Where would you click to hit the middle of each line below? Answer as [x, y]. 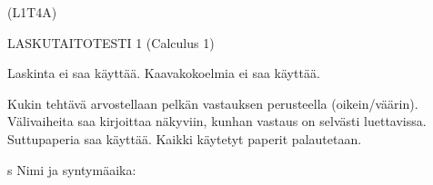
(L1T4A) [32, 12]
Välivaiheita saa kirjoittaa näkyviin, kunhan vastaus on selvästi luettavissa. [217, 121]
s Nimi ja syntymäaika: [72, 169]
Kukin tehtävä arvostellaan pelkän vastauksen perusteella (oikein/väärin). [213, 103]
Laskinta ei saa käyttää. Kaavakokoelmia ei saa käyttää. [164, 73]
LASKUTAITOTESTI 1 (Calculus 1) [111, 42]
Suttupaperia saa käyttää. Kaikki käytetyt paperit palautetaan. [185, 138]
